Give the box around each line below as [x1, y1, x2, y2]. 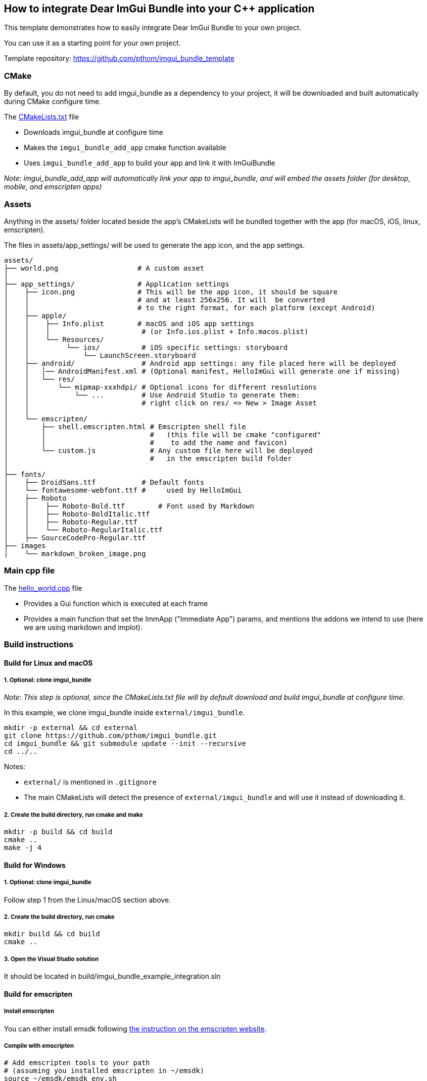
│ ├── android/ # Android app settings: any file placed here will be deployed [4, 359, 396, 367]
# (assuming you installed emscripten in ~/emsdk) [4, 1067, 204, 1075]
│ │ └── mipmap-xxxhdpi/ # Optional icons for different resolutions [4, 383, 317, 391]
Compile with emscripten [4, 1042, 74, 1049]
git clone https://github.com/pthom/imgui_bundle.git [4, 732, 217, 740]
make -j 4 [4, 844, 42, 852]
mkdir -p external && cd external [4, 724, 138, 732]
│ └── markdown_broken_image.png [4, 549, 146, 558]
